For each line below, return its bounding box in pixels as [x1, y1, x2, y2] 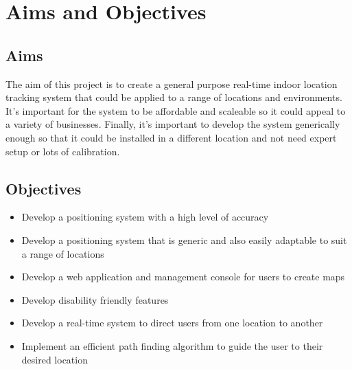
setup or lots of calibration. [5, 144, 120, 158]
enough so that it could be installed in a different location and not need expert [5, 130, 337, 144]
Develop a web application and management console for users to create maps [21, 269, 345, 284]
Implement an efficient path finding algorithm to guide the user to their [21, 338, 323, 353]
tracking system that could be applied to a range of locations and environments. [5, 90, 342, 104]
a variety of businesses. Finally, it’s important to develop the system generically [5, 117, 340, 131]
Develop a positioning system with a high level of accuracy [21, 210, 269, 224]
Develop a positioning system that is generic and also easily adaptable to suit [21, 232, 347, 247]
